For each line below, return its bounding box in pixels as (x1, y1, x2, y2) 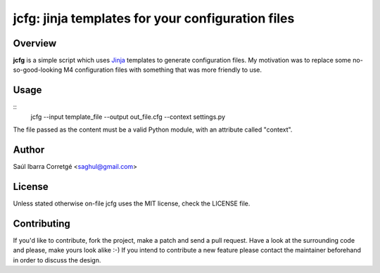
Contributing (13, 217, 70, 229)
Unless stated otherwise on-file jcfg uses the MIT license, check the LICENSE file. (13, 199, 251, 208)
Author (13, 144, 45, 155)
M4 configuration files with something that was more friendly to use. (63, 65, 262, 74)
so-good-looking (13, 65, 63, 74)
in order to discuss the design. (13, 255, 101, 264)
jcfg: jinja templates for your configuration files (13, 11, 295, 26)
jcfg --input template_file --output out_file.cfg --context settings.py (30, 113, 225, 121)
